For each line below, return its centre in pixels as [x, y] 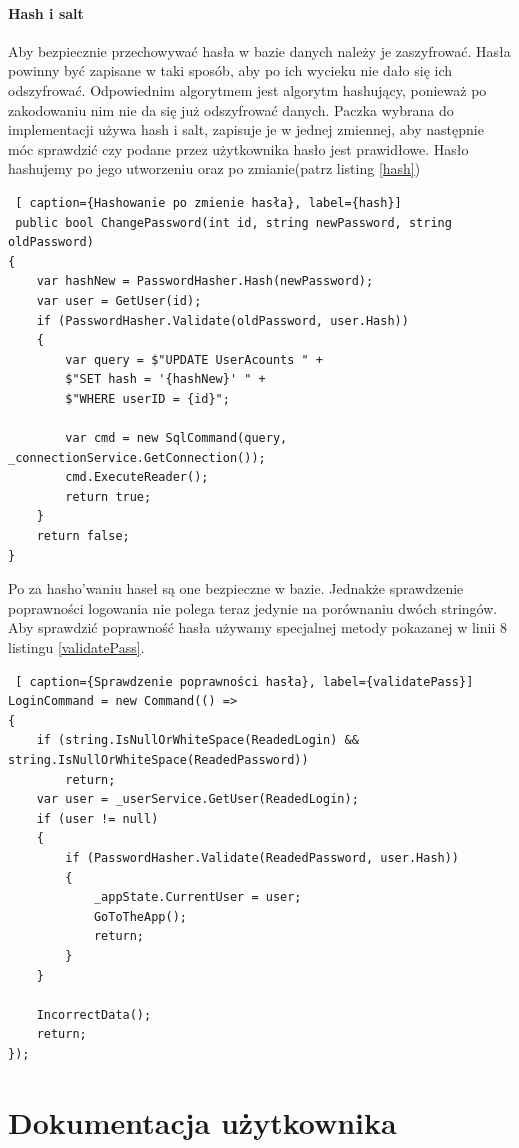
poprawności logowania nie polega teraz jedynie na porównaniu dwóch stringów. [253, 607]
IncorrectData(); [94, 1014]
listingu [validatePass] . [76, 647]
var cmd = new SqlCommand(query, [176, 438]
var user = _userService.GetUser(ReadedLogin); [197, 799]
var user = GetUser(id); [119, 300]
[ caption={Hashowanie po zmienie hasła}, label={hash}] [208, 202]
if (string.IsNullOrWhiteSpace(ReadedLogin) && [197, 740]
